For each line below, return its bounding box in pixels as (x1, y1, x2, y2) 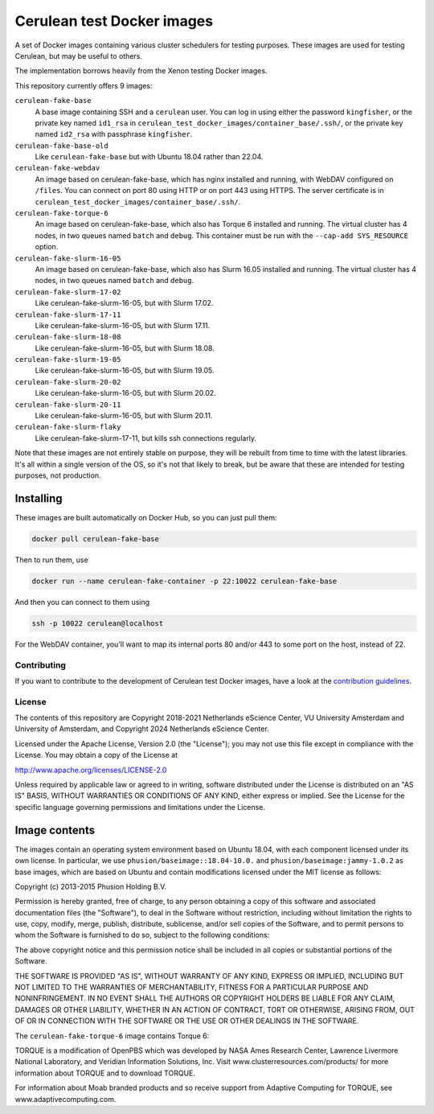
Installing (14, 491, 63, 505)
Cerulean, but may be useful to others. (14, 51, 142, 60)
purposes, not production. (14, 471, 101, 480)
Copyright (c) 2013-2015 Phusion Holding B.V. (14, 882, 167, 891)
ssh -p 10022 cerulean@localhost (31, 619, 164, 627)
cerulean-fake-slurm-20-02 (14, 377, 121, 386)
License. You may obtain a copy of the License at (14, 750, 178, 760)
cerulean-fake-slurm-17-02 (14, 287, 121, 297)
